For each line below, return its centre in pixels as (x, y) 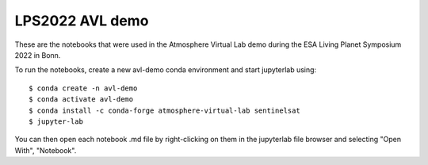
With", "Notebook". (46, 150)
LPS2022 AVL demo (82, 21)
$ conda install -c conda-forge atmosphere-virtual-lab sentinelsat (164, 110)
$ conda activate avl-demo (81, 100)
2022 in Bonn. (38, 55)
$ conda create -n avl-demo (83, 88)
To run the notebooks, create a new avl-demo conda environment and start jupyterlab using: (166, 70)
